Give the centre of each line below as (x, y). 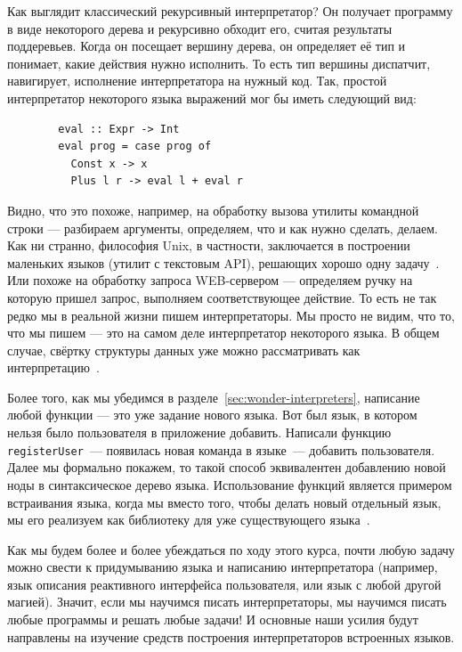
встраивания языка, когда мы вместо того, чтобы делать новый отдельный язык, (224, 502)
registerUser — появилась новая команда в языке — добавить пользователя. (221, 449)
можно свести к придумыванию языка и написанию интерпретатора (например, (223, 567)
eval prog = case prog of (135, 147)
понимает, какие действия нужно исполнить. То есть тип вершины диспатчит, (219, 63)
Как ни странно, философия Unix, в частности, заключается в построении (209, 245)
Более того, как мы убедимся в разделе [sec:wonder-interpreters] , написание (214, 397)
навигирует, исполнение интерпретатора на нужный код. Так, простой (197, 81)
